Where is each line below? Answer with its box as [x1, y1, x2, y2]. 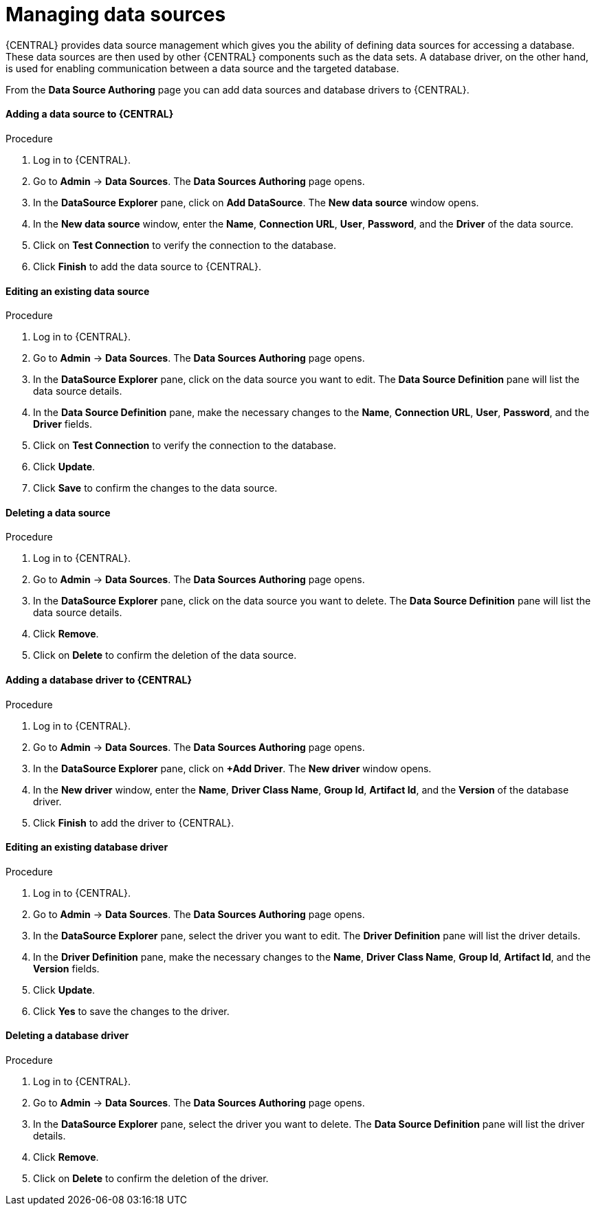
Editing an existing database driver [5, 841, 168, 853]
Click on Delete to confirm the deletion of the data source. [33, 649, 297, 662]
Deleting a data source [5, 506, 111, 519]
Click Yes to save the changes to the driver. [33, 1005, 230, 1017]
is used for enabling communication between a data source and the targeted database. [5, 62, 399, 74]
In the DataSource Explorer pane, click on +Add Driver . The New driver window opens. [33, 762, 432, 774]
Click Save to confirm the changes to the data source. [33, 482, 278, 494]
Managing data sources [5, 3, 226, 26]
